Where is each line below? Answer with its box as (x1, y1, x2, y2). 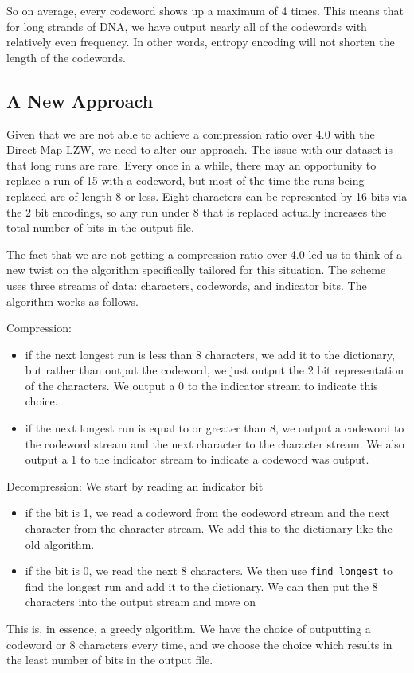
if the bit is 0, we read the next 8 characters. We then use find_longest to (25, 562, 393, 579)
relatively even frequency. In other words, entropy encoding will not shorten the (6, 33, 395, 50)
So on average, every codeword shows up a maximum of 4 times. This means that (6, 2, 404, 18)
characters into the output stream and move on (25, 593, 256, 610)
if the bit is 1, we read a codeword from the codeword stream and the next (25, 504, 390, 521)
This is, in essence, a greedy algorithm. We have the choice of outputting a (6, 620, 371, 637)
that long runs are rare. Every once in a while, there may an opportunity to (6, 156, 377, 173)
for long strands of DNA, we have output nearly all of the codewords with (6, 18, 367, 34)
